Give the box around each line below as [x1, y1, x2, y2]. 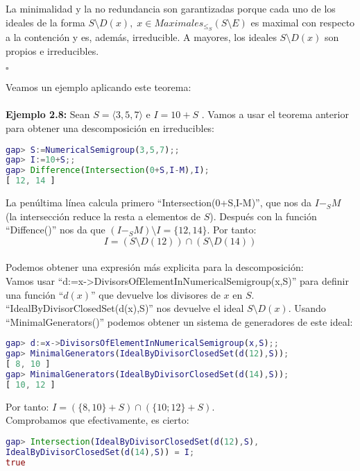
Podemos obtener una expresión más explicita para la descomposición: [6, 260, 304, 274]
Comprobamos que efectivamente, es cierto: [6, 413, 189, 427]
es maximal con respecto [250, 15, 355, 29]
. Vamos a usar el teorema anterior [201, 107, 349, 122]
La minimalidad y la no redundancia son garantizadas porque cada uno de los [6, 1, 336, 15]
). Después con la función [209, 208, 317, 223]
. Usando [288, 301, 326, 315]
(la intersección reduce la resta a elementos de [6, 208, 201, 223]
